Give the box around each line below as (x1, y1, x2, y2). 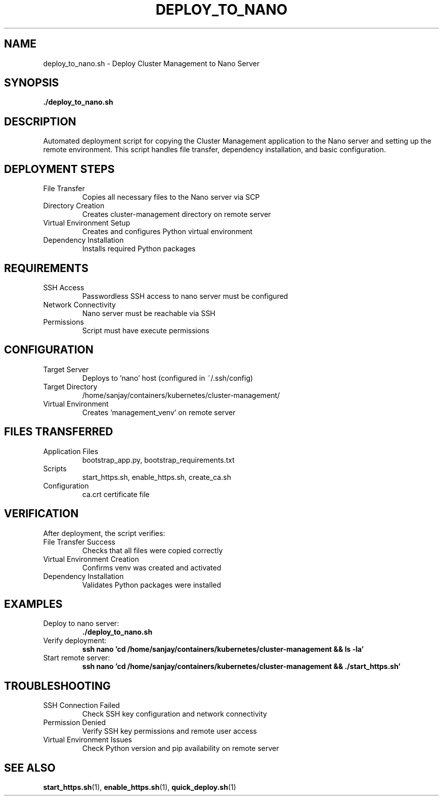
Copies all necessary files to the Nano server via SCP (82, 193, 260, 202)
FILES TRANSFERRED (4, 425, 113, 438)
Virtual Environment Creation (43, 554, 139, 563)
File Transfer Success (43, 537, 115, 546)
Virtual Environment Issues (43, 735, 132, 744)
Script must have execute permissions (82, 326, 210, 335)
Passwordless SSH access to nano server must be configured (82, 291, 288, 300)
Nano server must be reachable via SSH (82, 308, 215, 318)
